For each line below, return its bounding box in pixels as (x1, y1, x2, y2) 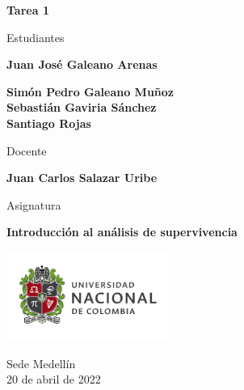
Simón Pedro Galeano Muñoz (6, 83, 175, 100)
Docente (6, 142, 47, 159)
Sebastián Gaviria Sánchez (6, 99, 157, 116)
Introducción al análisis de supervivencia (6, 223, 238, 240)
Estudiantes (6, 28, 65, 45)
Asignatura (6, 196, 61, 213)
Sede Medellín (6, 354, 76, 371)
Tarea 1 (6, 2, 49, 18)
